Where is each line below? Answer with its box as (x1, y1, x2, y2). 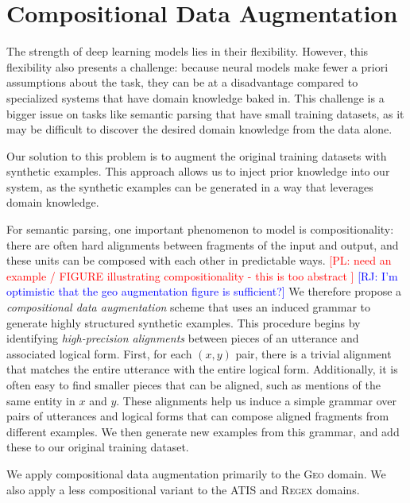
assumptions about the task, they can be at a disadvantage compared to (6, 74, 358, 91)
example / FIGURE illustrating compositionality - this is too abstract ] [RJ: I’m (6, 267, 398, 284)
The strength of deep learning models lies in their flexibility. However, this (6, 43, 369, 60)
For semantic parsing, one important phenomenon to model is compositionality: (6, 221, 394, 238)
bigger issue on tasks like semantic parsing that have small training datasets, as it (6, 105, 404, 122)
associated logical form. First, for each (6, 345, 192, 362)
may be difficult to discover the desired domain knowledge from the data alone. (6, 121, 393, 137)
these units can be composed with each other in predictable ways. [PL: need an (6, 252, 392, 269)
